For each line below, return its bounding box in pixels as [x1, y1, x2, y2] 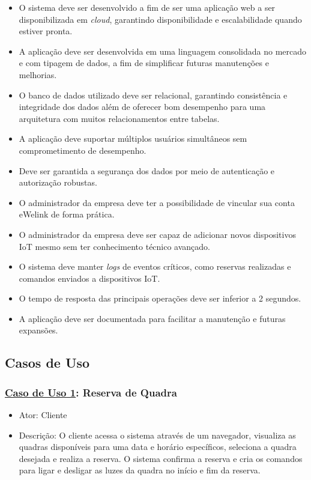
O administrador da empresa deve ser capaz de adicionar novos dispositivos [19, 228, 296, 240]
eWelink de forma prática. [19, 208, 115, 220]
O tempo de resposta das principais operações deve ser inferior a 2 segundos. [19, 292, 301, 305]
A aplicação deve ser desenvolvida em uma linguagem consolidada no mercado [19, 44, 307, 57]
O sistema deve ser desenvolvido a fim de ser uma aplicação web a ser [19, 1, 276, 13]
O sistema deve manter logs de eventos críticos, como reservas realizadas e [19, 260, 291, 273]
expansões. [19, 324, 58, 336]
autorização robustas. [19, 176, 97, 189]
